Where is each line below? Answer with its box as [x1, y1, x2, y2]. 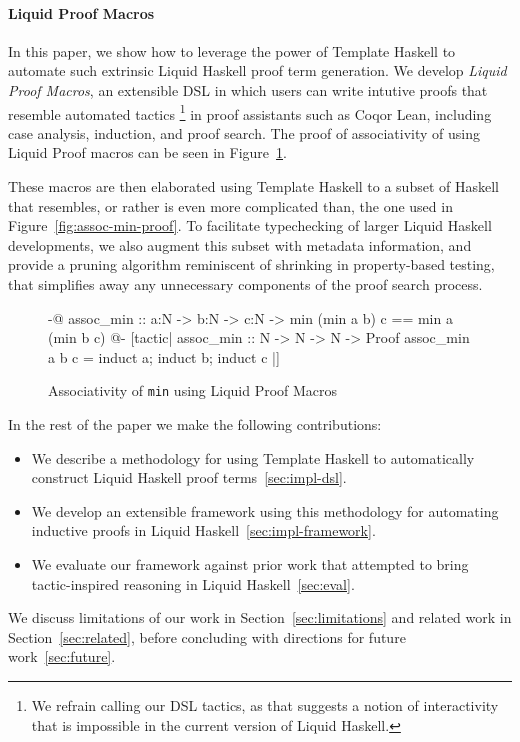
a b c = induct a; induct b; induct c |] [48, 346, 280, 367]
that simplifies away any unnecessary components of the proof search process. [8, 273, 483, 294]
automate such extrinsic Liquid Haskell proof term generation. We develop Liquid [8, 60, 507, 81]
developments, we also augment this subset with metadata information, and [8, 234, 472, 255]
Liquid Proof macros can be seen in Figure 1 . [8, 142, 287, 163]
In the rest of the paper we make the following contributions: [8, 414, 382, 435]
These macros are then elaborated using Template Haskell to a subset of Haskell [8, 176, 499, 197]
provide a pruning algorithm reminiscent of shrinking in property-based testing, [8, 254, 495, 275]
